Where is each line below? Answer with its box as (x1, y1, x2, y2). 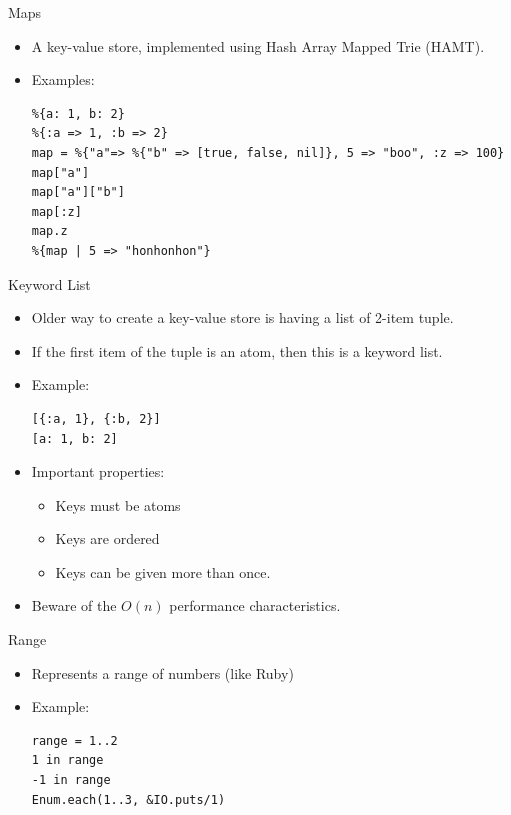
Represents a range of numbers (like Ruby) (31, 662, 294, 683)
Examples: (31, 69, 95, 90)
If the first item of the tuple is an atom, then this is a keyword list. (31, 340, 443, 361)
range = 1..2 (31, 733, 118, 748)
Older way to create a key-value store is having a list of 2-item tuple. (31, 307, 454, 328)
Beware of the (31, 595, 117, 616)
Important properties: (31, 461, 165, 482)
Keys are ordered (55, 528, 160, 549)
